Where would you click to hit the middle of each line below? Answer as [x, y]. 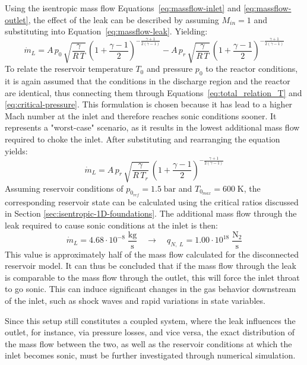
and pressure [170, 69]
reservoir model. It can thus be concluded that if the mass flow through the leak [151, 266]
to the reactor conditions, [252, 69]
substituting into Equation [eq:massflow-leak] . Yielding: [106, 31]
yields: [16, 150]
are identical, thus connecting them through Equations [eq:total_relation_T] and [153, 92]
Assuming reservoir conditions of [64, 188]
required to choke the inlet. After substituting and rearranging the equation [143, 139]
